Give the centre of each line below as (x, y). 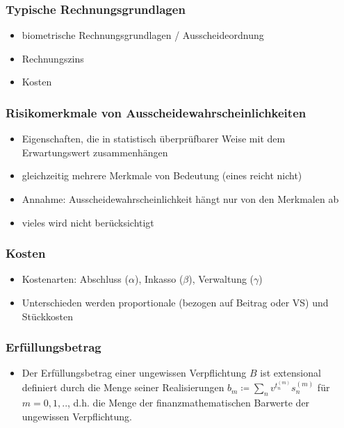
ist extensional (290, 373)
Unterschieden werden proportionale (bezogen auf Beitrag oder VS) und (175, 302)
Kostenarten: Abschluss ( (75, 279)
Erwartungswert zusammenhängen (95, 152)
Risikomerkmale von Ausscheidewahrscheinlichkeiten (156, 112)
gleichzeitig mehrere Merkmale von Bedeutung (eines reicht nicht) (162, 175)
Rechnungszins (53, 58)
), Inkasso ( (159, 279)
